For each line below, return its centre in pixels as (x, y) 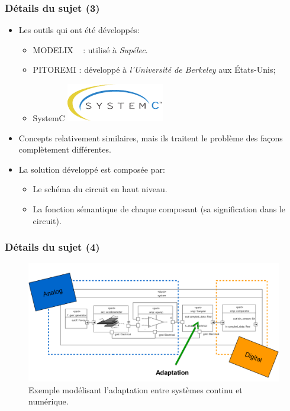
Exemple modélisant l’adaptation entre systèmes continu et (136, 389)
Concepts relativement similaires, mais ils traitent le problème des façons (151, 137)
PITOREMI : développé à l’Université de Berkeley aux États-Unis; (154, 69)
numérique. (49, 401)
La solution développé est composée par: (92, 169)
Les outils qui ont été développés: (79, 30)
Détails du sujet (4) (52, 247)
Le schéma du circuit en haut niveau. (100, 189)
